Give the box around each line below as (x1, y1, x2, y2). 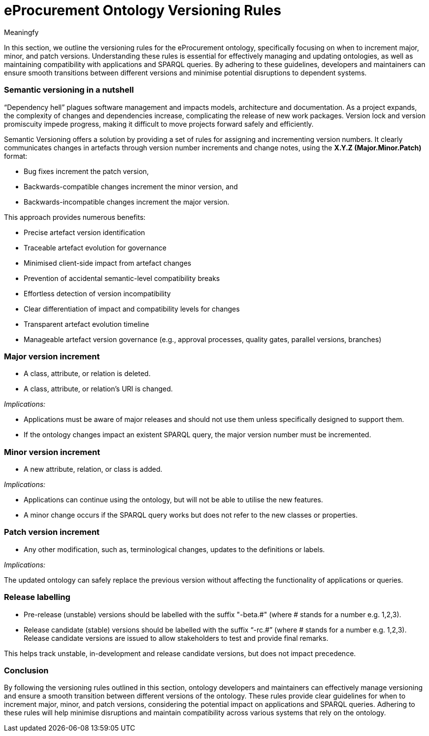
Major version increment (4, 351, 100, 361)
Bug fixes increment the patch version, (24, 167, 149, 175)
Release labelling (4, 592, 70, 602)
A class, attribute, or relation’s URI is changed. (24, 385, 173, 393)
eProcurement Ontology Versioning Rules (4, 2, 281, 19)
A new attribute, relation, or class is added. (24, 465, 163, 473)
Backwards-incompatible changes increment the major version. (24, 197, 230, 206)
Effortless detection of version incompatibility (24, 289, 171, 298)
